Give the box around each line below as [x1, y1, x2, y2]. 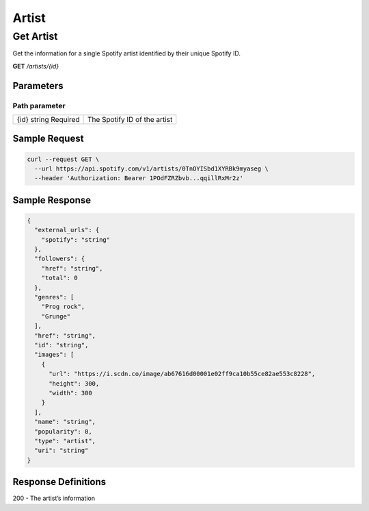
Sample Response [12, 194, 92, 205]
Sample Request [12, 133, 84, 145]
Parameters [12, 79, 64, 92]
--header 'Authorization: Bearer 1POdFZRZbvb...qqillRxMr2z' [34, 175, 244, 182]
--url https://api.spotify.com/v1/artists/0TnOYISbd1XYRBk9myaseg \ [34, 164, 269, 173]
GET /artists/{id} [12, 62, 59, 70]
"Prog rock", [41, 303, 85, 311]
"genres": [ [34, 293, 74, 301]
